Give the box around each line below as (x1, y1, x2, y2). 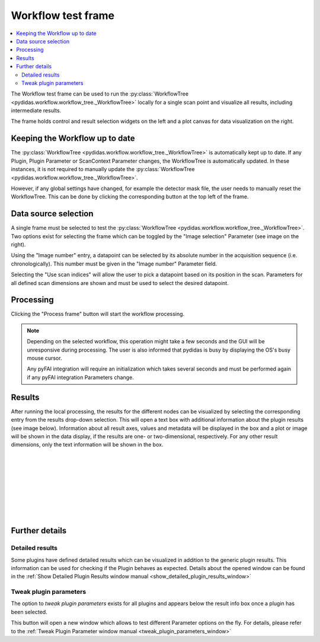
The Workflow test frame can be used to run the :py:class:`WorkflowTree (11, 90, 189, 97)
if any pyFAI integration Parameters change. (27, 374, 135, 381)
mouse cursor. (27, 355, 62, 362)
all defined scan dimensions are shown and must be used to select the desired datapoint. (11, 279, 229, 286)
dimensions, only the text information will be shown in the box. (11, 441, 164, 448)
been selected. (11, 608, 47, 615)
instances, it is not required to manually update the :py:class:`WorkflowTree (11, 166, 195, 173)
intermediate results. (11, 107, 62, 114)
